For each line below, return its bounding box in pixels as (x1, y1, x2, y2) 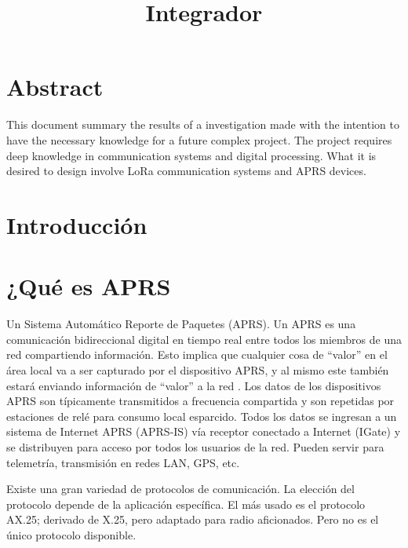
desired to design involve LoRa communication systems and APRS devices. (6, 163, 366, 179)
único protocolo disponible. (6, 526, 137, 543)
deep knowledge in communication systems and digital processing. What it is (6, 147, 377, 163)
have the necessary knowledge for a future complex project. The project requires (6, 131, 392, 148)
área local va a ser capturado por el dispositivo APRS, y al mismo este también (6, 361, 389, 378)
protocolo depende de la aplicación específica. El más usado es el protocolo (6, 495, 366, 512)
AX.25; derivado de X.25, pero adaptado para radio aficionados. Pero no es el (6, 511, 379, 528)
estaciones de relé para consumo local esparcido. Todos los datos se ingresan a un (6, 407, 397, 424)
